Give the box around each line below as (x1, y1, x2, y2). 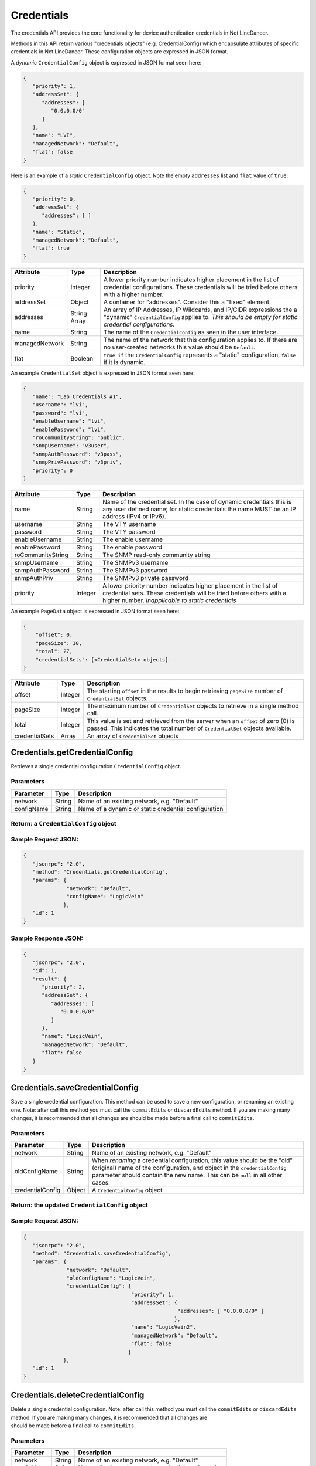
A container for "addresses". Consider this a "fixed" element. (103, 298, 272, 306)
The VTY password (102, 528, 156, 536)
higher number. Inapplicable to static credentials (102, 596, 236, 604)
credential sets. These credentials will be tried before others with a (102, 589, 287, 597)
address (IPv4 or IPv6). (102, 512, 166, 520)
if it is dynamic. (103, 358, 146, 366)
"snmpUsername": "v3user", (32, 443, 110, 449)
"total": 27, (35, 648, 73, 655)
